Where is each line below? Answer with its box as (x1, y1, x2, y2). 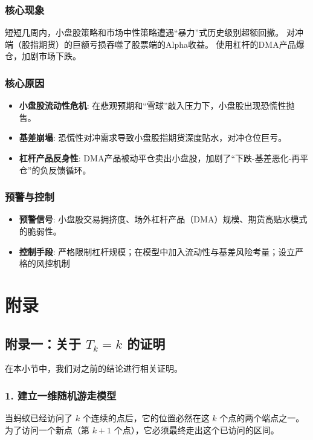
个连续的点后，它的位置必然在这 (82, 412, 210, 424)
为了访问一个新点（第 (5, 423, 89, 436)
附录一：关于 (5, 334, 81, 352)
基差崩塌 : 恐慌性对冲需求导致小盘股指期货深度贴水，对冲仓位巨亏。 (19, 131, 287, 144)
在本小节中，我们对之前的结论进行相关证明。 (5, 362, 182, 375)
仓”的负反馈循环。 (19, 163, 91, 176)
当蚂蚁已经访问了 (5, 412, 73, 424)
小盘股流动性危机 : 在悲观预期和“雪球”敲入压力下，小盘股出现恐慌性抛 (19, 99, 295, 112)
